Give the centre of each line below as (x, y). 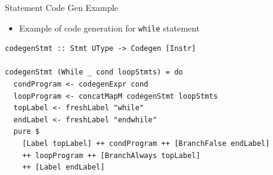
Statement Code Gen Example (62, 7)
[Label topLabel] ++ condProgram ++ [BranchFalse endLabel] (146, 144)
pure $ (27, 132)
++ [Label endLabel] (63, 167)
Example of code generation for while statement (109, 28)
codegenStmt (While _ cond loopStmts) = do (94, 72)
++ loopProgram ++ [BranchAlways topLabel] (111, 155)
